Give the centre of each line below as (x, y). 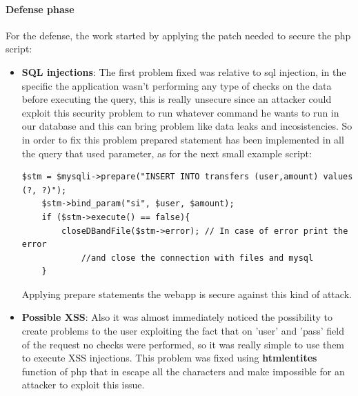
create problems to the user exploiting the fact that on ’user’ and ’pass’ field (183, 331)
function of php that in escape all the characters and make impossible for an (183, 371)
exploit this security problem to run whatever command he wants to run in (180, 112)
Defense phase (40, 9)
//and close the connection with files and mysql (197, 258)
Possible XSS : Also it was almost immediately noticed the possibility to (177, 317)
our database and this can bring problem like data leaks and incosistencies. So (187, 126)
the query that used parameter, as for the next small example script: (167, 153)
